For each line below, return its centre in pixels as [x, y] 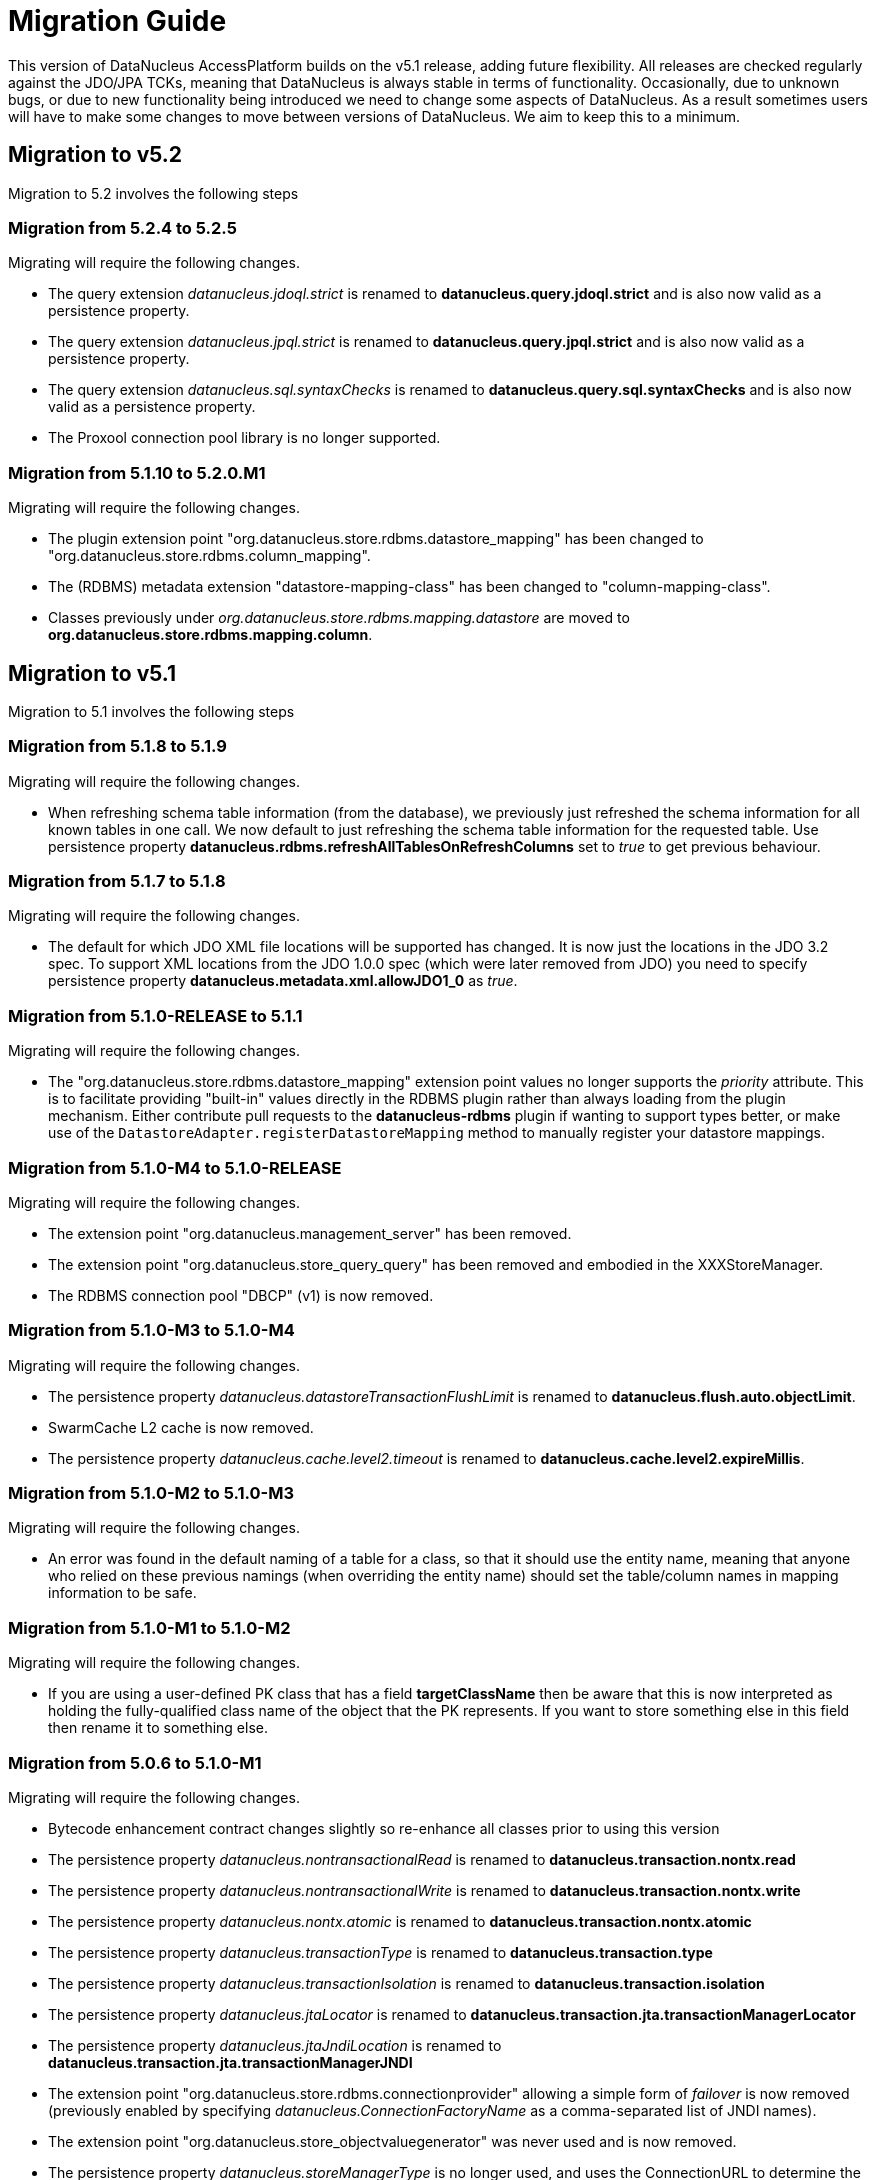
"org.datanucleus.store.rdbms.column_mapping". [209, 556]
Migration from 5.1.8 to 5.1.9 [117, 746]
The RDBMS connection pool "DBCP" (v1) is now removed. [241, 1295]
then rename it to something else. [158, 1728]
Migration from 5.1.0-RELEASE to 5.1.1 [155, 1015]
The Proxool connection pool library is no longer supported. [244, 438]
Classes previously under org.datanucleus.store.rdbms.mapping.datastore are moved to [339, 618]
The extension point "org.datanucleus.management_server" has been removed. [310, 1233]
